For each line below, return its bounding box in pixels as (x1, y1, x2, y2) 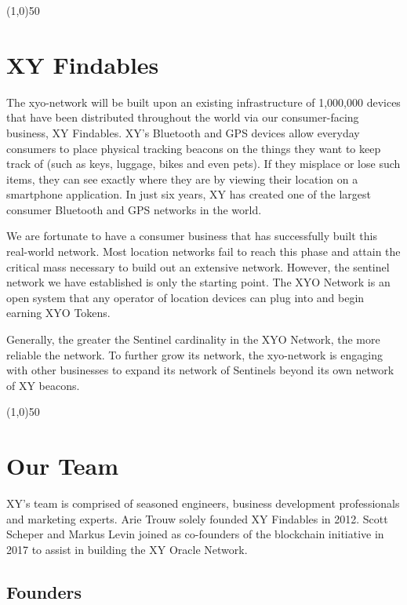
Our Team (6, 450, 119, 482)
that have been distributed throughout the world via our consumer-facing (6, 109, 359, 126)
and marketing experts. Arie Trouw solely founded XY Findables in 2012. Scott (6, 510, 388, 527)
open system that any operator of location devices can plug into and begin (6, 289, 365, 305)
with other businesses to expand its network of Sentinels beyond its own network (6, 362, 394, 378)
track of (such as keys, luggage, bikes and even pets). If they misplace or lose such (6, 155, 401, 172)
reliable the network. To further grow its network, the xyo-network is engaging (6, 346, 383, 363)
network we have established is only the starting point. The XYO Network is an (6, 274, 391, 290)
